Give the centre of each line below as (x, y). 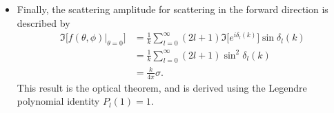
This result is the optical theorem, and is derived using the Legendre (162, 87)
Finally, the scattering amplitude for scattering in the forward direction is (173, 9)
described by (43, 22)
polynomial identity (58, 101)
